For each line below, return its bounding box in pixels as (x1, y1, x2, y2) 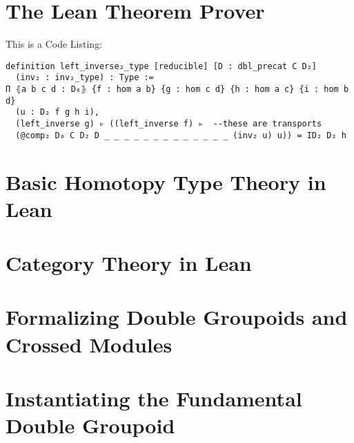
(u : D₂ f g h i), (15, 107, 100, 117)
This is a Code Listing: (6, 37, 103, 51)
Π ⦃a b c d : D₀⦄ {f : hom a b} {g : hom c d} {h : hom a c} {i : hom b (6, 84, 349, 95)
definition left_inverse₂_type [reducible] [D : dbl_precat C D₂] (6, 61, 317, 71)
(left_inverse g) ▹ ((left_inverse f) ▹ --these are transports (15, 119, 322, 129)
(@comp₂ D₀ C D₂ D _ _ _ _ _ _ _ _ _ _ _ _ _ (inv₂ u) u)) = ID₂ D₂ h (15, 130, 346, 140)
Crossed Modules (6, 330, 173, 358)
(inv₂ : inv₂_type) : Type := (15, 73, 154, 83)
